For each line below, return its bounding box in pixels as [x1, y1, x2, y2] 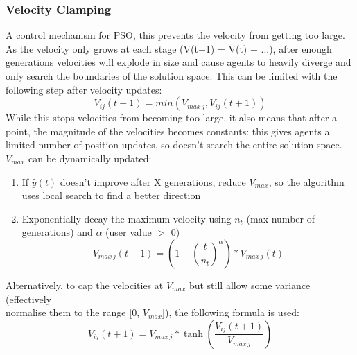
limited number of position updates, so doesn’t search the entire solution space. [6, 137, 342, 152]
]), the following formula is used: [162, 305, 299, 320]
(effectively [6, 291, 52, 306]
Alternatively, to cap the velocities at [6, 277, 164, 292]
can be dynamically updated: [28, 150, 152, 165]
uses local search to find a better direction [21, 188, 201, 202]
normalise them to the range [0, [6, 305, 140, 320]
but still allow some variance [189, 277, 311, 292]
